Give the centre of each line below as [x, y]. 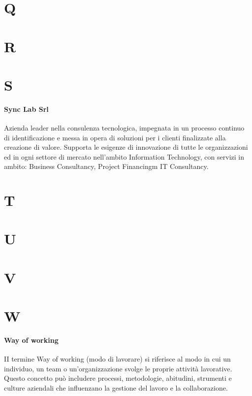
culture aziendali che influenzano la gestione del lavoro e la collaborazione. [116, 387]
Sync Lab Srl [26, 109]
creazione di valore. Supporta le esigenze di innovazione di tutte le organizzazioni [126, 147]
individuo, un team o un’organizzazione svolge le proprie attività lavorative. [118, 368]
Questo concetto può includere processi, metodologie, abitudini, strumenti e [118, 378]
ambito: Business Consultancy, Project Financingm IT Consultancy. [106, 166]
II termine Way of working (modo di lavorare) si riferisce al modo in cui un [117, 359]
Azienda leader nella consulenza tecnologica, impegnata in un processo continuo [124, 127]
